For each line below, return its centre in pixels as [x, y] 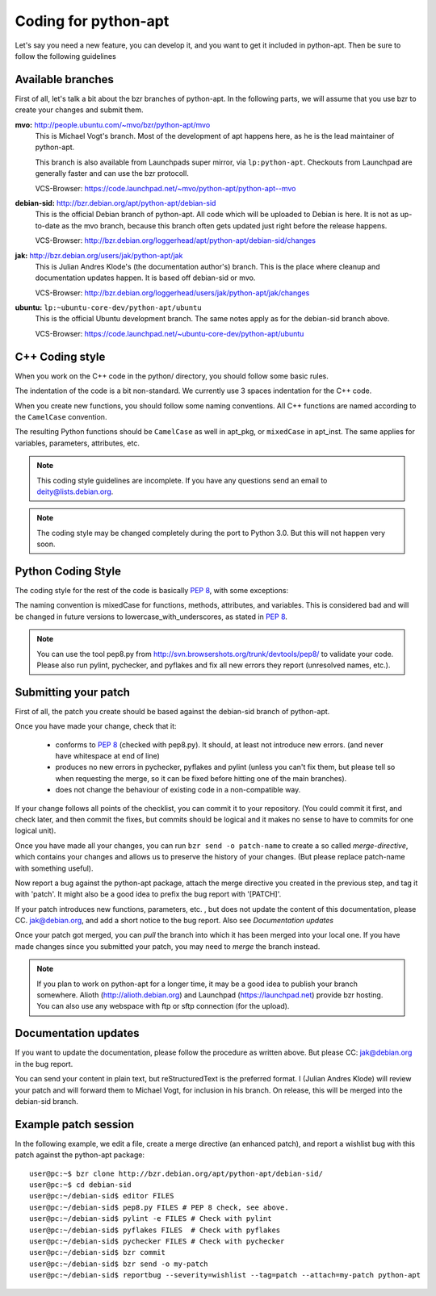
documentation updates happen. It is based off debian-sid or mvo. [145, 278]
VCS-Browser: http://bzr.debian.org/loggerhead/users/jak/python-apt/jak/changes [172, 293]
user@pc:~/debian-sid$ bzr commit [97, 1252]
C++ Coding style [60, 356]
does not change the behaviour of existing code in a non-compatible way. [178, 790]
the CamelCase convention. [61, 416]
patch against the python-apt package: [80, 1155]
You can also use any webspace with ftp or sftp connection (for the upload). [163, 1006]
